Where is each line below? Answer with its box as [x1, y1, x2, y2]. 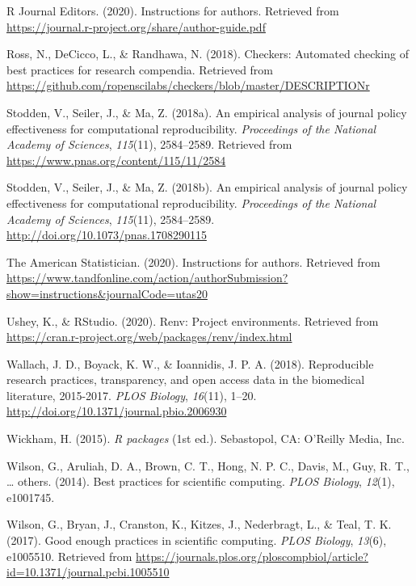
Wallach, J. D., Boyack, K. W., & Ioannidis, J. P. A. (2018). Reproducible [6, 355, 374, 372]
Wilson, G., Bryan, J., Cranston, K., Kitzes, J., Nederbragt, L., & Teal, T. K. [6, 516, 392, 533]
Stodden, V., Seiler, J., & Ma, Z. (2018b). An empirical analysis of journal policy [6, 179, 408, 196]
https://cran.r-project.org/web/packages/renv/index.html [6, 328, 292, 345]
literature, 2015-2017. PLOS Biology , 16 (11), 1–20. [6, 386, 257, 403]
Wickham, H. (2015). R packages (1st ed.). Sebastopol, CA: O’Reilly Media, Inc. [6, 430, 405, 447]
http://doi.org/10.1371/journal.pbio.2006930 [6, 403, 227, 419]
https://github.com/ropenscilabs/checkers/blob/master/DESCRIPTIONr [6, 77, 370, 94]
